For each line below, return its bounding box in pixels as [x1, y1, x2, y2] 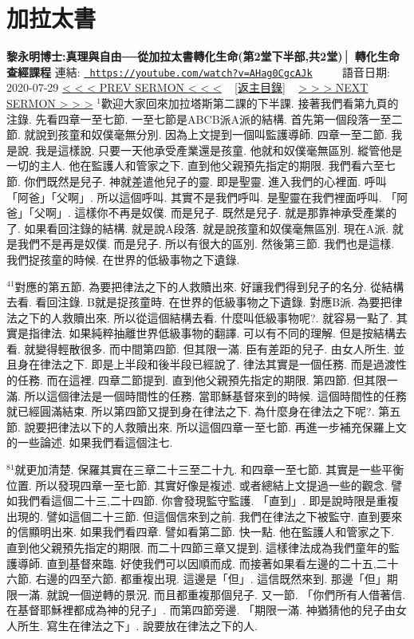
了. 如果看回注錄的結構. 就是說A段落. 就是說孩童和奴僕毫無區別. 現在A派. [6, 219, 389, 236]
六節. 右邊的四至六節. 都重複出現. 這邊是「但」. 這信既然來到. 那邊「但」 [6, 570, 387, 587]
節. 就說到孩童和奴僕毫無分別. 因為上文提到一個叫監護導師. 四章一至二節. [6, 126, 388, 143]
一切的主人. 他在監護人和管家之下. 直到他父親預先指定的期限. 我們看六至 [6, 157, 384, 174]
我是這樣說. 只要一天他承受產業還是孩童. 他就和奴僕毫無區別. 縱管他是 [35, 141, 403, 158]
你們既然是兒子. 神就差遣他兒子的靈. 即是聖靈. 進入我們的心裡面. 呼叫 [24, 172, 387, 189]
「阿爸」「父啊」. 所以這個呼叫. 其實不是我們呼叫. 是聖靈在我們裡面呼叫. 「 [6, 188, 397, 205]
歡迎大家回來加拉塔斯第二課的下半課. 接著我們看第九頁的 [101, 94, 399, 111]
